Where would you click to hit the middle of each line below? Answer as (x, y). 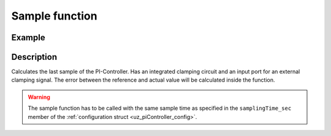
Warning (39, 97)
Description (34, 57)
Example (28, 38)
